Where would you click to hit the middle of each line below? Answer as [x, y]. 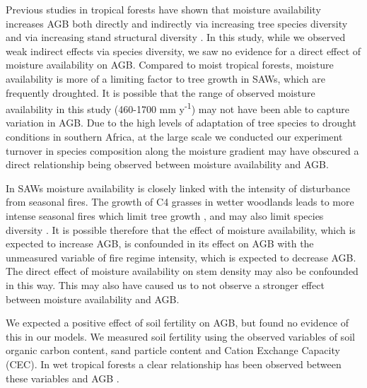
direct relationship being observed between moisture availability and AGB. [167, 164]
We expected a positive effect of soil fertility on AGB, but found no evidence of [177, 323]
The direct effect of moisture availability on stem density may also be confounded [182, 271]
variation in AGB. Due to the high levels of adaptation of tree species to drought [181, 123]
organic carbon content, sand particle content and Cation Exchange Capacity [173, 350]
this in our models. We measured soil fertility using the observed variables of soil [180, 336]
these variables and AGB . [63, 378]
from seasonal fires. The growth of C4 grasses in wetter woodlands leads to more [180, 202]
